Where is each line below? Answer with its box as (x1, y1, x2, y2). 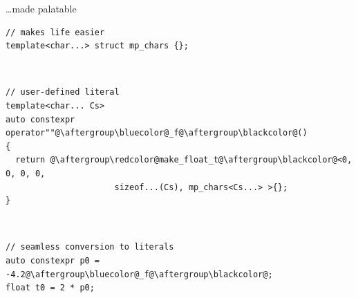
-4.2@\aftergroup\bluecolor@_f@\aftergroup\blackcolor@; (6, 269, 273, 279)
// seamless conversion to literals (6, 242, 174, 252)
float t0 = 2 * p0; (6, 283, 95, 293)
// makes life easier (6, 27, 105, 37)
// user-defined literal (6, 87, 120, 97)
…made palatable (6, 1, 77, 15)
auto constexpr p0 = (6, 255, 100, 266)
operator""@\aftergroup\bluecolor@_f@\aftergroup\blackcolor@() (6, 128, 308, 138)
